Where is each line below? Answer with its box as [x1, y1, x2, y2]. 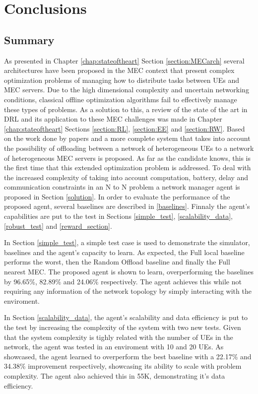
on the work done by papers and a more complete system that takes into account [4, 133, 251, 143]
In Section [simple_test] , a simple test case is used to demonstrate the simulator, [4, 237, 250, 248]
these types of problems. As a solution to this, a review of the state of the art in [4, 104, 248, 114]
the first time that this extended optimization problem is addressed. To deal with [4, 162, 251, 173]
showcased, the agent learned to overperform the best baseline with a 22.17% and [4, 351, 252, 361]
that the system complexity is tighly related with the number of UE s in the [4, 331, 233, 342]
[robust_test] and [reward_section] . [4, 220, 112, 231]
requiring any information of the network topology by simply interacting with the [4, 286, 252, 296]
